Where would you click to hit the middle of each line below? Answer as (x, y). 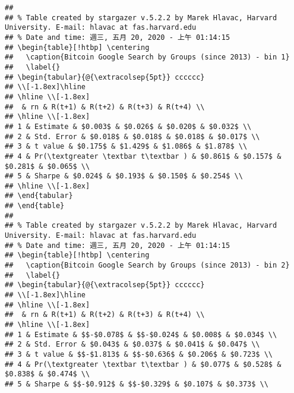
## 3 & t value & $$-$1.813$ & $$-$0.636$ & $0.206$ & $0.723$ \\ (139, 354)
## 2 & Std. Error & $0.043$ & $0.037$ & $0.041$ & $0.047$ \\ (132, 345)
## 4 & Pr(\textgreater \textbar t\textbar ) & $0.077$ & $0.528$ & (143, 364)
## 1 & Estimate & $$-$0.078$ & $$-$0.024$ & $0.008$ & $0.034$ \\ (141, 334)
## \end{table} (35, 206)
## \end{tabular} (39, 196)
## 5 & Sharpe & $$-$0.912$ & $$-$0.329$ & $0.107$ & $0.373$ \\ (137, 384)
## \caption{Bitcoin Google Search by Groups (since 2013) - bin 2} (147, 265)
